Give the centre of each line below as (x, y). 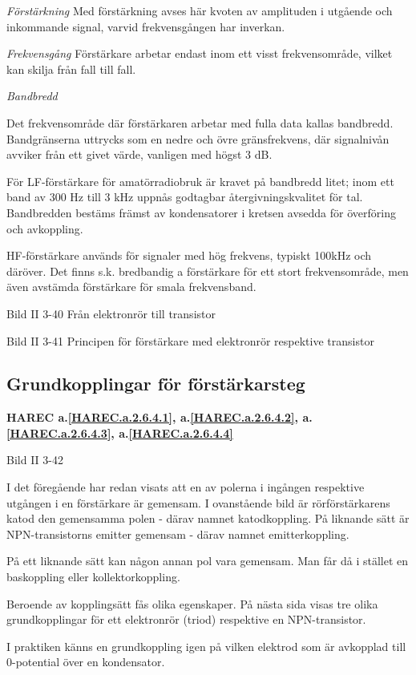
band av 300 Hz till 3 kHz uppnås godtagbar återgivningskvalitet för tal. (185, 197)
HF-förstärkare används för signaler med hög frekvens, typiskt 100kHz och (189, 255)
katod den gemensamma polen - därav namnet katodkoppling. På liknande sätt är (208, 518)
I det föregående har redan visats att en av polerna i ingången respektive (186, 487)
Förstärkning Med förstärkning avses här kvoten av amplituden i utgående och (200, 10)
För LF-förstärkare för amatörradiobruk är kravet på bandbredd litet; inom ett (200, 181)
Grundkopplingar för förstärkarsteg (156, 384)
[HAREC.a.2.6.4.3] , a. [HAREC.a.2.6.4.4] (120, 432)
